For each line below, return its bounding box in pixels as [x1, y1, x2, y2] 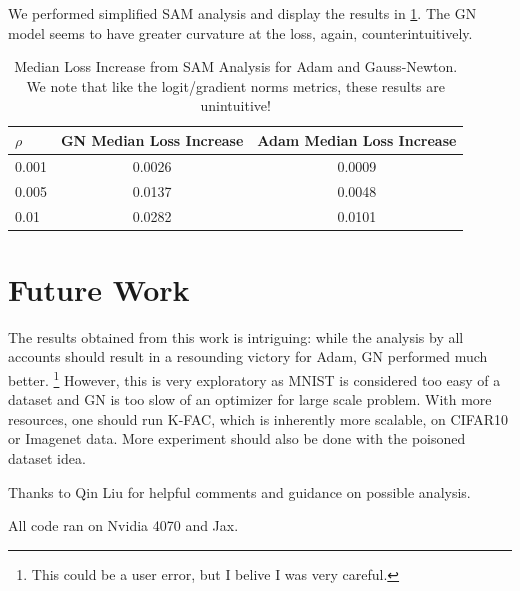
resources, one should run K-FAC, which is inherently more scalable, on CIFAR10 [8, 408, 509, 429]
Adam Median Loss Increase [257, 129, 457, 150]
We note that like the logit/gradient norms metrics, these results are [26, 75, 445, 96]
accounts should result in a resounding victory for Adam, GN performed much [8, 346, 488, 367]
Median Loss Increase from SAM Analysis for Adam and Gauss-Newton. [14, 56, 458, 77]
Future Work [8, 268, 190, 309]
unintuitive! [200, 95, 271, 116]
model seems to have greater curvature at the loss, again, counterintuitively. [8, 22, 473, 43]
